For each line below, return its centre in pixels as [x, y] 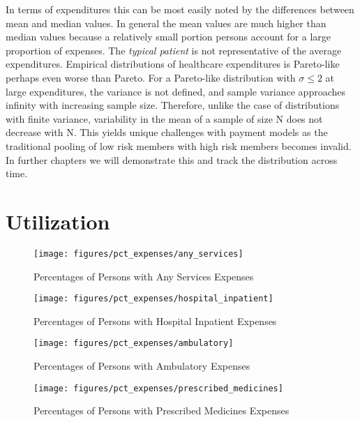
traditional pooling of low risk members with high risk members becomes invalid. [179, 145]
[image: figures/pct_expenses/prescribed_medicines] [158, 388]
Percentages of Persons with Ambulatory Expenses [142, 366]
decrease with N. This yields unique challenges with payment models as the [167, 132]
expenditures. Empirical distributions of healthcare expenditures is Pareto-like [173, 64]
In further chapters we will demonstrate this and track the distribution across [172, 159]
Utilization [58, 221]
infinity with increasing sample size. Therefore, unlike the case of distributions [173, 105]
